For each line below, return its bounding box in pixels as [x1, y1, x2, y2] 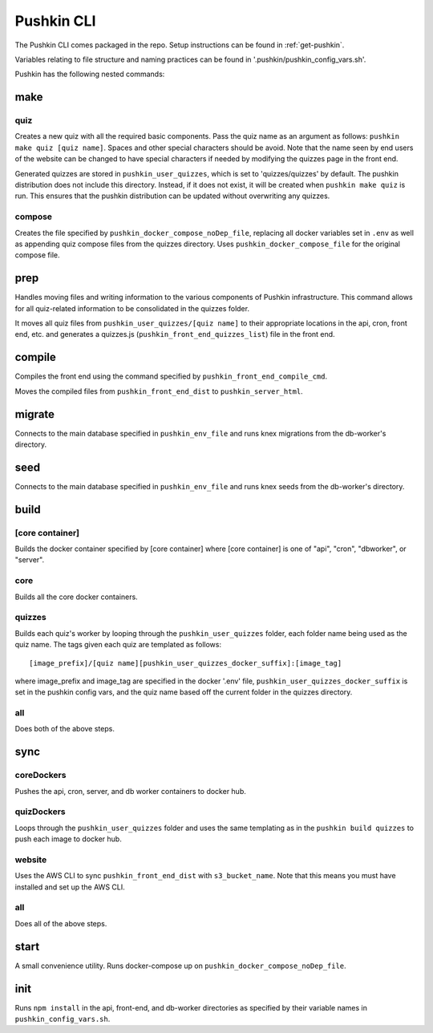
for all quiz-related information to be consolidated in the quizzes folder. [14, 303, 250, 313]
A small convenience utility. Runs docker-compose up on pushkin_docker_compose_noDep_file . [14, 961, 346, 970]
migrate [14, 407, 55, 421]
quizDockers [14, 806, 66, 817]
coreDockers [14, 770, 67, 781]
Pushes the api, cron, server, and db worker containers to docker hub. [14, 786, 246, 796]
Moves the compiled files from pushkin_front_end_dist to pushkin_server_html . [14, 386, 304, 396]
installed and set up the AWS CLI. [14, 882, 125, 892]
